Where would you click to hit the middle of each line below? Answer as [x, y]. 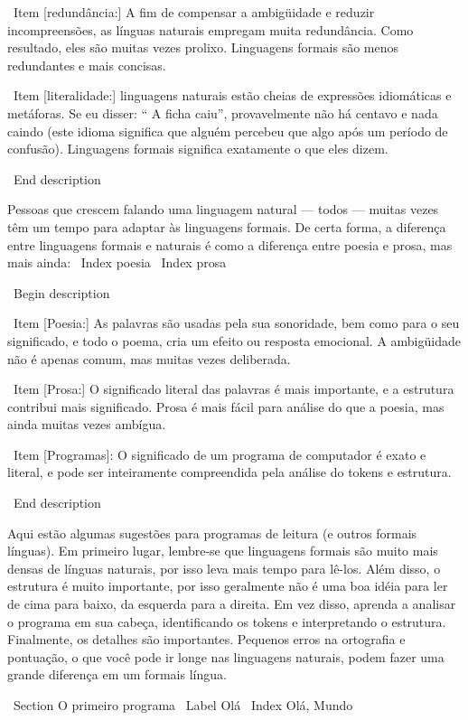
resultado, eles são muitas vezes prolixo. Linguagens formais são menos [203, 47]
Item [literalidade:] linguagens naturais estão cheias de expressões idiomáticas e [232, 95]
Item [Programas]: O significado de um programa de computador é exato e [220, 454]
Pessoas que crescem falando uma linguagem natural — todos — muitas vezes [223, 209]
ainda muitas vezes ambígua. [87, 424]
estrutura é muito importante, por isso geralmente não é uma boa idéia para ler [228, 586]
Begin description [61, 292]
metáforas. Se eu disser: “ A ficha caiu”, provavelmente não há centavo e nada [223, 112]
